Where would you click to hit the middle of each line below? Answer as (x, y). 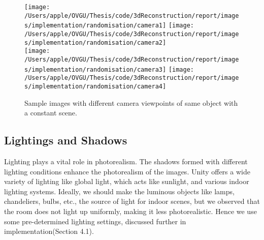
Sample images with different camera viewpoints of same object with (131, 102)
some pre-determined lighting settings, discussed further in (95, 221)
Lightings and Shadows (66, 140)
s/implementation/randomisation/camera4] (95, 86)
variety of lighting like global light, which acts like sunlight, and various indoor (127, 181)
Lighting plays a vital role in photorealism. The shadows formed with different (126, 161)
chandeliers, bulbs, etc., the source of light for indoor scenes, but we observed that (132, 201)
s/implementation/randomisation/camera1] (95, 26)
